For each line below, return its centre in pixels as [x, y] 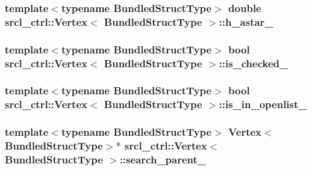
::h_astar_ [246, 21]
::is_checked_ [254, 63]
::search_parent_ [163, 159]
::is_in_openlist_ [263, 104]
